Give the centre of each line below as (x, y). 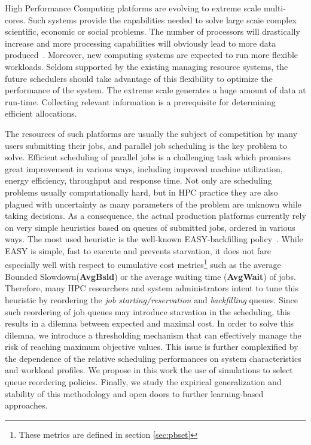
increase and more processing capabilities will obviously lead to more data (141, 43)
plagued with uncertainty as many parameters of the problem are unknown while (153, 204)
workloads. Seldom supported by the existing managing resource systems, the (147, 66)
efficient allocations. (41, 113)
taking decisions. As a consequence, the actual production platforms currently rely (155, 216)
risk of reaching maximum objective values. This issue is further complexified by (152, 347)
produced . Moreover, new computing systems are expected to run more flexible (152, 55)
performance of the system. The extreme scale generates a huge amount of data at (155, 90)
